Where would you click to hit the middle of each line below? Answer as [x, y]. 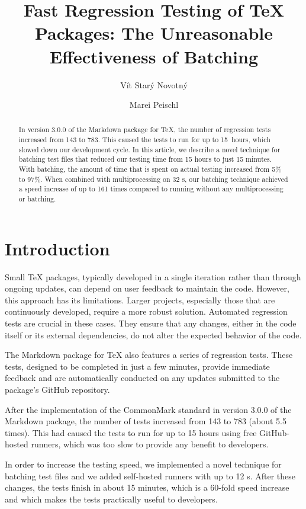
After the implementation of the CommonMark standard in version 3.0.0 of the [148, 409]
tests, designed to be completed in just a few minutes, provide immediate [137, 366]
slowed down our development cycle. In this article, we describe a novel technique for [149, 149]
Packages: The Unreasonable [154, 33]
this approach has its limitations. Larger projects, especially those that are [140, 300]
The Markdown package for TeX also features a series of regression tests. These [149, 355]
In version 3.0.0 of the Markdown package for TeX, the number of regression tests [145, 129]
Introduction [57, 248]
